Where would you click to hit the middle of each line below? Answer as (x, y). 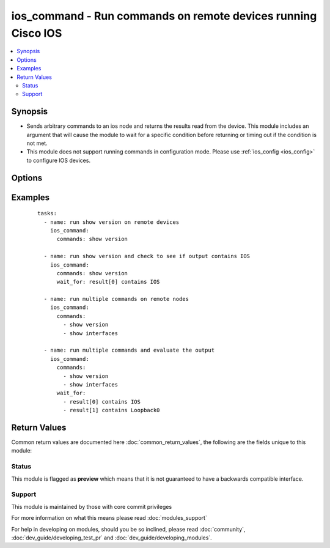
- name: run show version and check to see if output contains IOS (147, 256)
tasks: (47, 213)
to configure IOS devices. (59, 160)
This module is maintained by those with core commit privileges (92, 506)
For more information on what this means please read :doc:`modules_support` (109, 518)
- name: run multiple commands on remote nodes (116, 299)
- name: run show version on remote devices (112, 222)
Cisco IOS (37, 33)
